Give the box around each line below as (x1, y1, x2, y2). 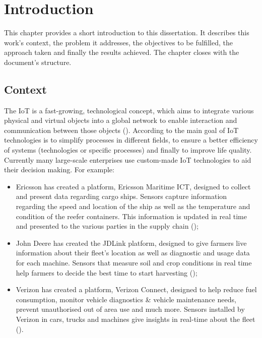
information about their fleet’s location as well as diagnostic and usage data (16, 247, 250, 258)
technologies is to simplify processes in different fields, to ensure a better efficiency (4, 134, 258, 145)
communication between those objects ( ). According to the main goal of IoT (4, 124, 239, 135)
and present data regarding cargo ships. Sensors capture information (16, 191, 227, 201)
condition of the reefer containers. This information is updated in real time (16, 211, 247, 221)
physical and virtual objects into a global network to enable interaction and (4, 115, 237, 125)
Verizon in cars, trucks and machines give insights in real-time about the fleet (16, 313, 255, 324)
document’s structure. (4, 56, 72, 67)
